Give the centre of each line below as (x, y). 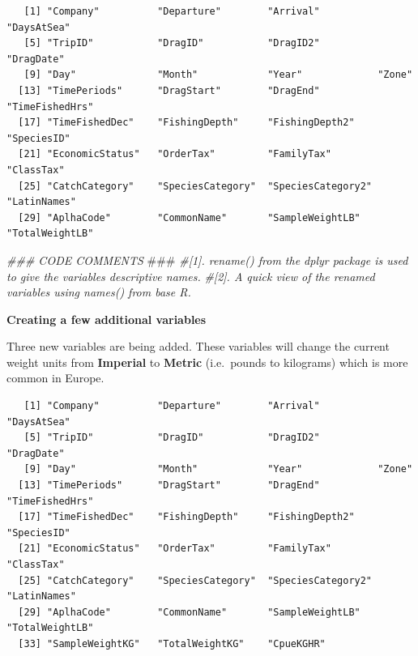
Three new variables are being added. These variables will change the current (198, 346)
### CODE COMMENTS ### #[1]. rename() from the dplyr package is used (207, 260)
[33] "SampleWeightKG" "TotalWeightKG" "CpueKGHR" (172, 643)
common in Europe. (55, 378)
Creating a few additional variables (107, 319)
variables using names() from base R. (99, 292)
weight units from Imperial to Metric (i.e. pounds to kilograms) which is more (207, 362)
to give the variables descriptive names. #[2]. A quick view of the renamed (191, 276)
